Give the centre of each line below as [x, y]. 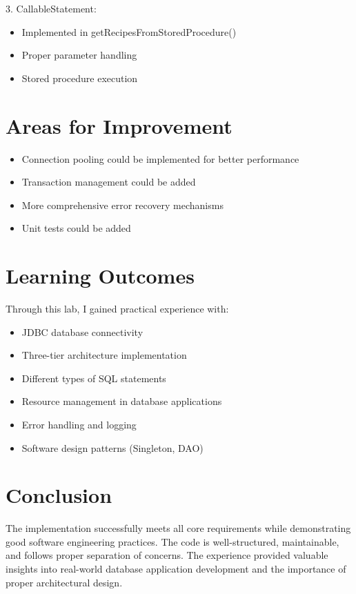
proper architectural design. [64, 582]
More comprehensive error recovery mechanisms [122, 205]
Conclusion [59, 495]
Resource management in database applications [122, 401]
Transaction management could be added [109, 182]
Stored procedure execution [80, 78]
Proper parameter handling [79, 55]
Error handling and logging [79, 424]
